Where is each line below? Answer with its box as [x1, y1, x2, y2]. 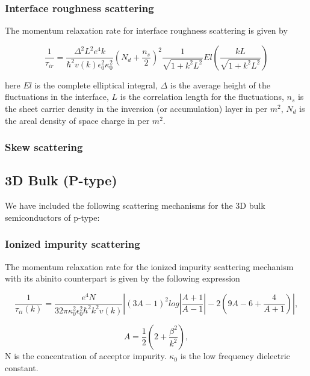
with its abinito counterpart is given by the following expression [5, 272, 240, 285]
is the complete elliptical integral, [34, 78, 158, 91]
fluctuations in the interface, [5, 90, 109, 103]
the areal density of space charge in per [5, 114, 150, 126]
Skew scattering [5, 140, 83, 155]
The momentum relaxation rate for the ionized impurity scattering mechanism [5, 260, 294, 273]
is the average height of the [170, 78, 271, 91]
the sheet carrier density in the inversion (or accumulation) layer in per [5, 102, 268, 114]
